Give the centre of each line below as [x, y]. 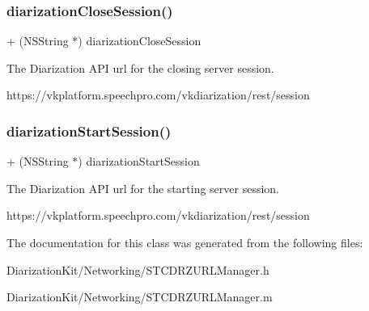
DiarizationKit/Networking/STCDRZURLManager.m [140, 297]
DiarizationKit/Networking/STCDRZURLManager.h [138, 269]
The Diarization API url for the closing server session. [140, 67]
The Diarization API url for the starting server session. [143, 188]
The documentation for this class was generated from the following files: [185, 242]
